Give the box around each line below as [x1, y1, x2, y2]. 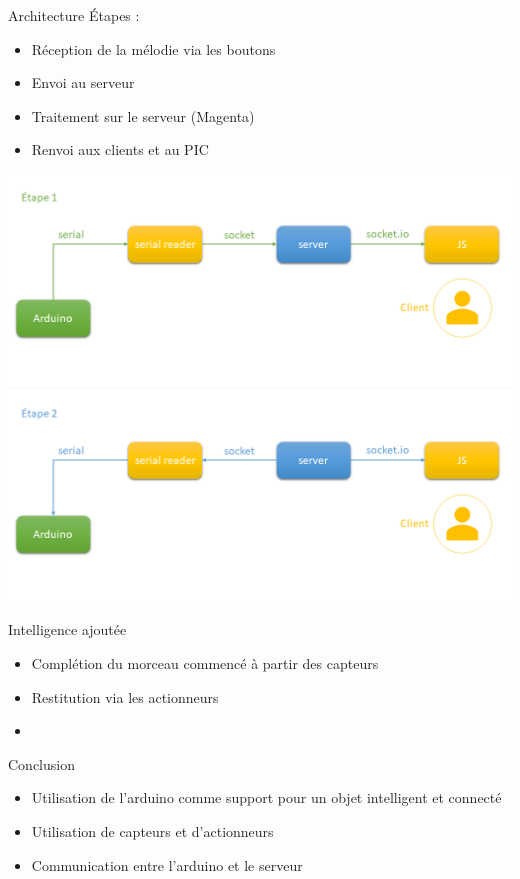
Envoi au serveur [31, 72, 135, 93]
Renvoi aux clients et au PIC [31, 139, 209, 160]
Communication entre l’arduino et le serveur [31, 854, 303, 875]
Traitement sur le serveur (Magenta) [31, 105, 255, 126]
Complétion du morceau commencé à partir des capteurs [31, 653, 379, 674]
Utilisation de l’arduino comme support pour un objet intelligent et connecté [31, 787, 502, 808]
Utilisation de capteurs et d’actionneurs [31, 821, 274, 841]
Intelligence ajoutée [8, 619, 127, 640]
